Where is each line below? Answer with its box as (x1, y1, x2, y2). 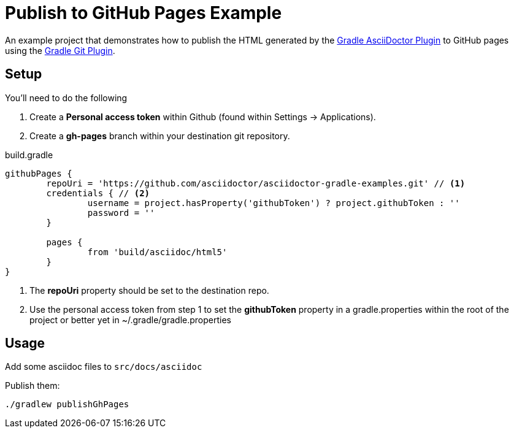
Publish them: (5, 380, 60, 391)
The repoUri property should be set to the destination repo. (29, 285, 269, 296)
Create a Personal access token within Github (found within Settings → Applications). (29, 111, 376, 122)
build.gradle (5, 149, 53, 160)
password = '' (87, 207, 155, 218)
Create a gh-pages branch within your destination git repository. (29, 130, 290, 141)
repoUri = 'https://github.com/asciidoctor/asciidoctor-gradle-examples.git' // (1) (46, 178, 466, 188)
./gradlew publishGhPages (5, 399, 129, 410)
